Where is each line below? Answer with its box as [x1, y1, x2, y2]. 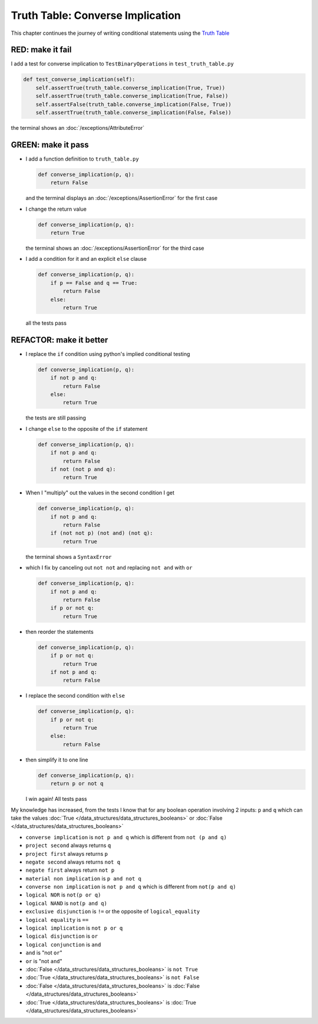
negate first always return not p [25, 866, 115, 873]
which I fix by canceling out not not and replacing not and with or [25, 564, 193, 571]
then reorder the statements [25, 628, 94, 635]
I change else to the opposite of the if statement [25, 425, 148, 432]
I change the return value [25, 205, 87, 212]
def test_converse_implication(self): [23, 76, 135, 83]
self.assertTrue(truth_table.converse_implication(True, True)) [35, 84, 226, 91]
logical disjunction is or [25, 933, 98, 940]
